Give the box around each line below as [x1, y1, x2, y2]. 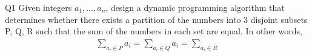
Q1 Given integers [5, 1, 72, 13]
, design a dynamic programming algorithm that [105, 1, 285, 13]
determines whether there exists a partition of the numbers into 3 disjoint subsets [5, 13, 308, 25]
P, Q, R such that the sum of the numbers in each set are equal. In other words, [5, 25, 302, 37]
